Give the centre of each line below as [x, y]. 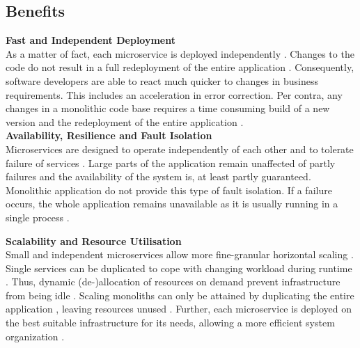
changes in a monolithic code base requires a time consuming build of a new [168, 108]
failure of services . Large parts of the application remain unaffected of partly [171, 163]
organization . [35, 336]
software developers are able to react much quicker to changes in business [162, 80]
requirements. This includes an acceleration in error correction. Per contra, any [174, 94]
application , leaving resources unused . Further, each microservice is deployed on [179, 309]
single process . [38, 217]
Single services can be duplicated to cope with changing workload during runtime [179, 268]
